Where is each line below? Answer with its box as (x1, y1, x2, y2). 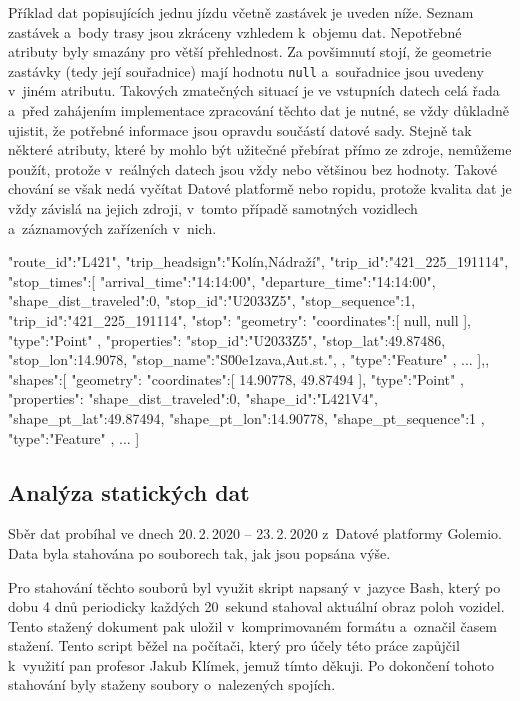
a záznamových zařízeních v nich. (8, 217, 217, 238)
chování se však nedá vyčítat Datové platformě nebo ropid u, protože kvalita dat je (8, 178, 512, 199)
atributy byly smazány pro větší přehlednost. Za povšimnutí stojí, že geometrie (8, 41, 492, 62)
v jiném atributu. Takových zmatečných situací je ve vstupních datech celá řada (8, 80, 500, 101)
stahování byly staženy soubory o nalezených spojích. (8, 674, 336, 695)
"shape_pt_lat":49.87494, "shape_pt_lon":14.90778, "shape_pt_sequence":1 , (8, 407, 485, 428)
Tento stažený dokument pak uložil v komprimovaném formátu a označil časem (8, 615, 498, 636)
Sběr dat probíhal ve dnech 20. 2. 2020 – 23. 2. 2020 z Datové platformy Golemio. (8, 523, 502, 544)
